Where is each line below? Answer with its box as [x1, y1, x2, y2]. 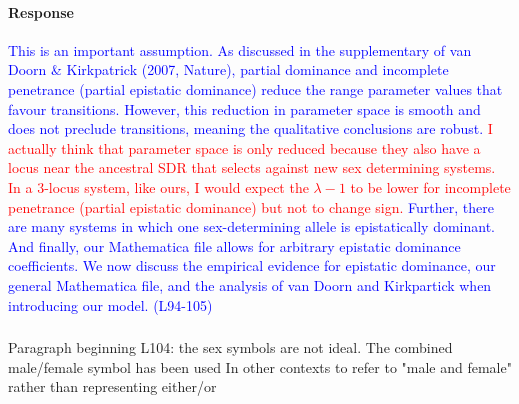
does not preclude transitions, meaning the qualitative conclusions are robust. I [8, 118, 493, 139]
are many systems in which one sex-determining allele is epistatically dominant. [8, 216, 496, 237]
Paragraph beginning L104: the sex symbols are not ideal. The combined [8, 337, 453, 358]
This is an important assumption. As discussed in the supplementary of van [8, 39, 472, 60]
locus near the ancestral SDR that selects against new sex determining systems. [8, 157, 496, 178]
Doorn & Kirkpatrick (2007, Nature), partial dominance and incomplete [8, 59, 449, 80]
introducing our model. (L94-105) [8, 294, 213, 315]
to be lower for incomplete [350, 176, 511, 197]
